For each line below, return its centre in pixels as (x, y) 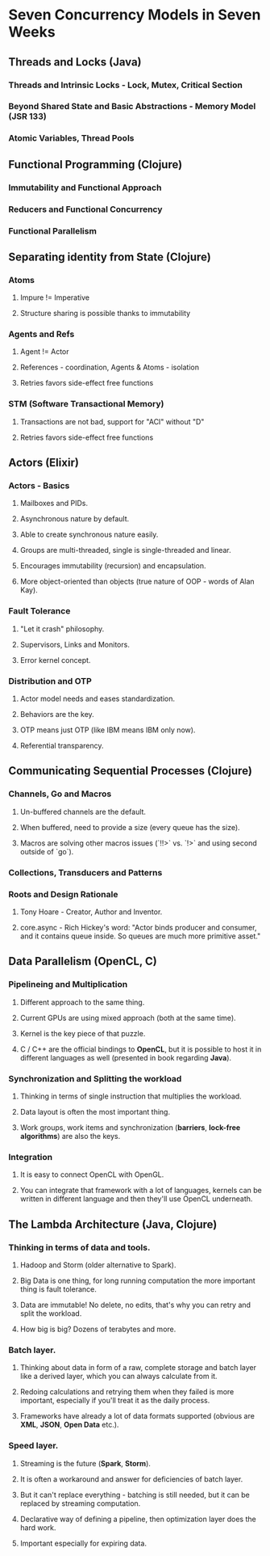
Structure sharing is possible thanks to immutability (105, 314)
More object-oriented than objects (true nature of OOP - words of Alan (137, 582)
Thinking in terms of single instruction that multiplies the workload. (131, 1096)
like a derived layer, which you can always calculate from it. (118, 1377)
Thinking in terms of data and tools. (79, 1247)
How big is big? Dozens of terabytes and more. (98, 1329)
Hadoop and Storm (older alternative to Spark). (98, 1265)
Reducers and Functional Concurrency (85, 209)
